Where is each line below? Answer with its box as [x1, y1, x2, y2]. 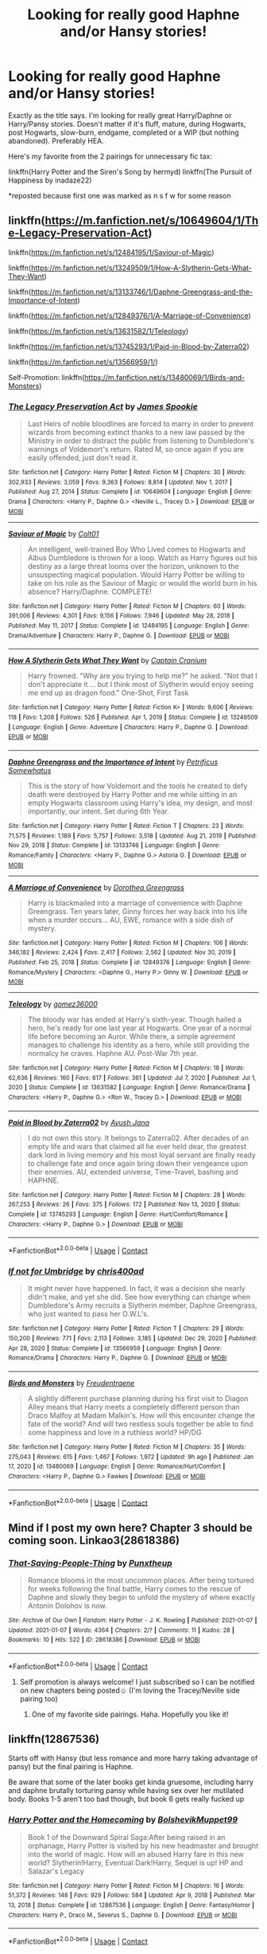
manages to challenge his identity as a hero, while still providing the [27, 1040, 250, 1050]
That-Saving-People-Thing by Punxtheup [8, 1557, 172, 1568]
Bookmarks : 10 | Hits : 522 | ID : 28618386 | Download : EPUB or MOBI [8, 1636, 200, 1644]
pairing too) [19, 1693, 58, 1703]
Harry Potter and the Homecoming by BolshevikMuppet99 [8, 1815, 238, 1826]
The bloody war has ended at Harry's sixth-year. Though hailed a [27, 1014, 242, 1025]
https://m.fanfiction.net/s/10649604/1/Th [44, 214, 259, 228]
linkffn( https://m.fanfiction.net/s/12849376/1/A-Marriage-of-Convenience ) [8, 311, 252, 320]
